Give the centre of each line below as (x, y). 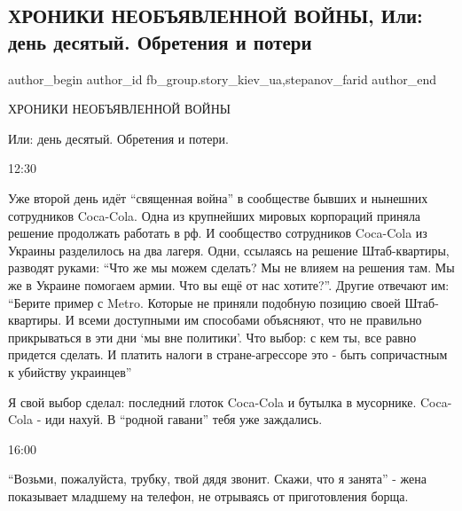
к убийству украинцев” (70, 371)
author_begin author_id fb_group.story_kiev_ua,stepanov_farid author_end (223, 79)
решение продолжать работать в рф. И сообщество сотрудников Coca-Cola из (218, 233)
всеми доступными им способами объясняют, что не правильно (250, 320)
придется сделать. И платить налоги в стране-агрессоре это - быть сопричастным (228, 354)
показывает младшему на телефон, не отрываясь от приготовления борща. (208, 495)
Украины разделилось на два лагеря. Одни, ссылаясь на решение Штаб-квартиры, (229, 250)
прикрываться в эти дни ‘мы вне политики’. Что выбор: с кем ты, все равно (212, 337)
